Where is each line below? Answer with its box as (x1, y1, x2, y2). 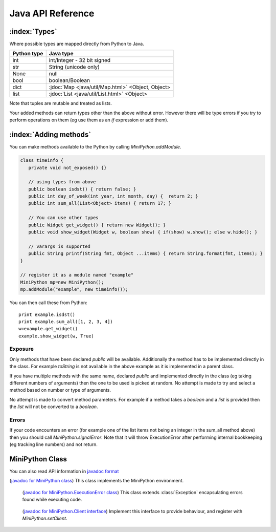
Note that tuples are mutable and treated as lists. (9, 100, 112, 107)
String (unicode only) (49, 63, 100, 71)
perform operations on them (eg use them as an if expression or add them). (9, 117, 169, 123)
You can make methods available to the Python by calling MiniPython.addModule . (9, 144, 181, 150)
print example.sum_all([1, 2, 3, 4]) (18, 318, 113, 325)
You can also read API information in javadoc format (9, 469, 119, 475)
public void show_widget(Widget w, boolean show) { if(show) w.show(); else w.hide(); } (28, 229, 258, 235)
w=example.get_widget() (18, 326, 78, 332)
